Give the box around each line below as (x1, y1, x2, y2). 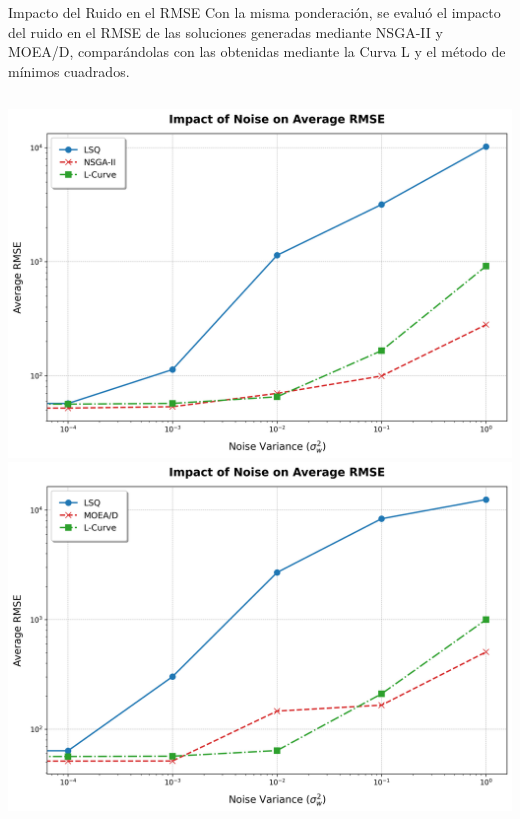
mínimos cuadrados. (8, 60, 130, 81)
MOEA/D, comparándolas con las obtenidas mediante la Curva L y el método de (8, 41, 506, 62)
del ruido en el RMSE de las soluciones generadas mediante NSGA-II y (8, 21, 443, 42)
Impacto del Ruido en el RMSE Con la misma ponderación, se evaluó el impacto (8, 2, 501, 22)
